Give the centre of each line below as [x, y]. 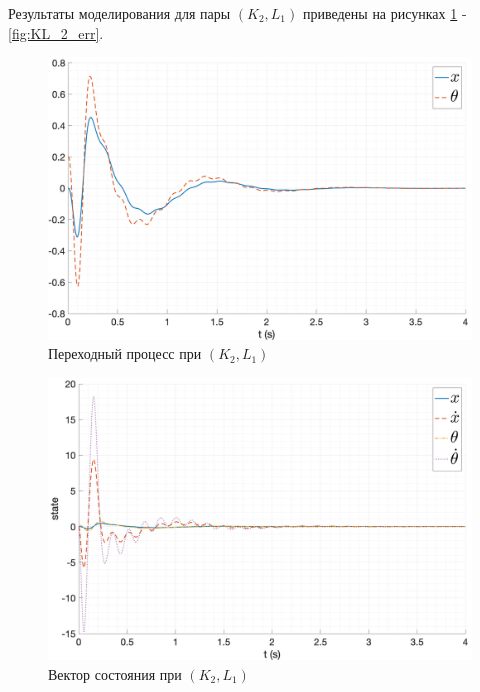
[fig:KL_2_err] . [56, 32]
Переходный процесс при [125, 353]
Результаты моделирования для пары [119, 13]
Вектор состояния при [115, 673]
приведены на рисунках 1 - [384, 13]
